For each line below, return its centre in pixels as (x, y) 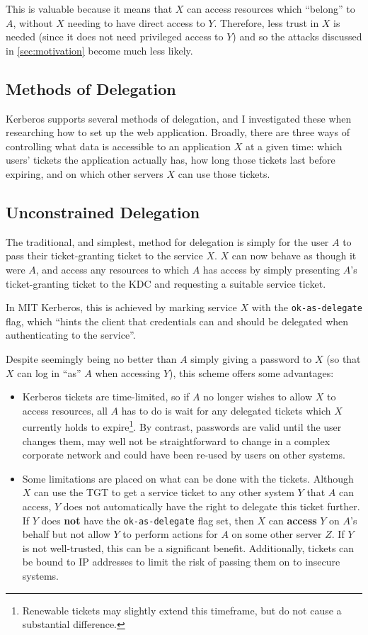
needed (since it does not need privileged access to (115, 36)
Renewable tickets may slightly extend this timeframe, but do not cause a (182, 610)
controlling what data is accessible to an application (118, 146)
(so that (344, 358)
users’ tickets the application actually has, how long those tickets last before (171, 160)
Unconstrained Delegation (103, 212)
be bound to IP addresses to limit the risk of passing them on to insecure (181, 562)
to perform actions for (170, 534)
